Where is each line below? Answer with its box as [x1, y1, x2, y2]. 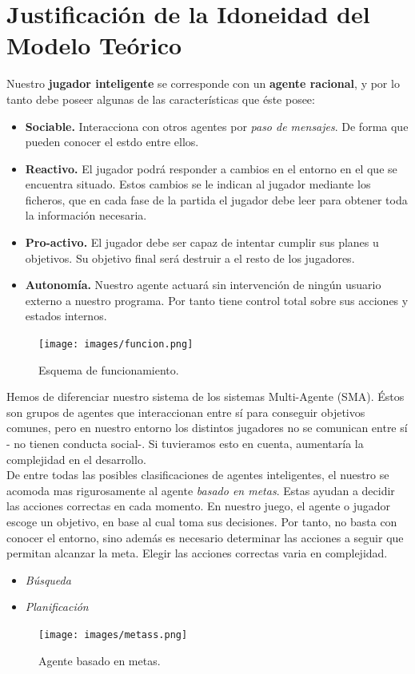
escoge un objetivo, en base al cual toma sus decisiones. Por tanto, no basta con [6, 513, 397, 530]
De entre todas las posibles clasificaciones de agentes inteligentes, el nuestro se [6, 466, 389, 483]
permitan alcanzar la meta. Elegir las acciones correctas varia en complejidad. [6, 545, 388, 561]
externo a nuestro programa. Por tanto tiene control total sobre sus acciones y [25, 291, 409, 308]
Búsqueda [25, 571, 71, 588]
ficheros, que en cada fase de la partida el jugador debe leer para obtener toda [25, 191, 408, 208]
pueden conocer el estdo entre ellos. [25, 133, 199, 150]
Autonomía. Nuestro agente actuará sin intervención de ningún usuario [25, 276, 381, 293]
